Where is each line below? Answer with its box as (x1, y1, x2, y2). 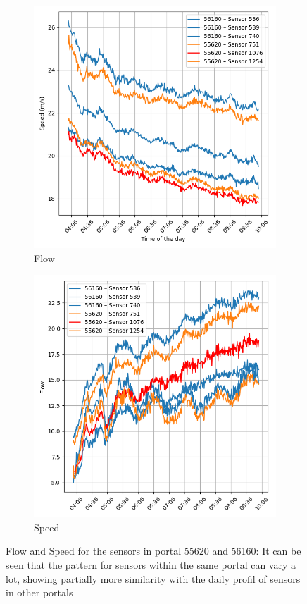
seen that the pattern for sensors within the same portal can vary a (6, 557, 296, 572)
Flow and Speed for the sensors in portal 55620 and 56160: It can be (6, 543, 301, 558)
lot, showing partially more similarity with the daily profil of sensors (6, 571, 301, 586)
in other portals (6, 585, 73, 600)
